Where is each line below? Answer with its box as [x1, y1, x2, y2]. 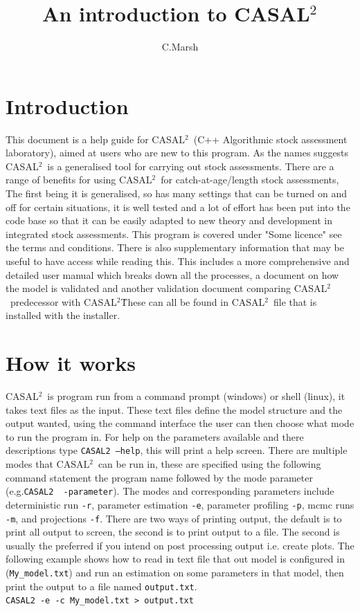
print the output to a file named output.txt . [6, 578, 197, 593]
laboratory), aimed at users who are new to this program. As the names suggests [6, 145, 349, 160]
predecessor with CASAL [10, 294, 117, 309]
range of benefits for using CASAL [6, 172, 152, 187]
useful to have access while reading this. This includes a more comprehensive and [6, 254, 350, 268]
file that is [273, 294, 317, 309]
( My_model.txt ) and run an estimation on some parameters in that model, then [6, 565, 344, 580]
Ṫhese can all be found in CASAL [120, 294, 265, 309]
